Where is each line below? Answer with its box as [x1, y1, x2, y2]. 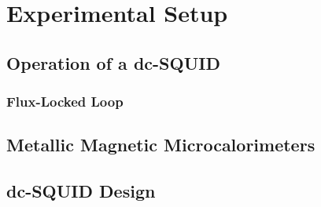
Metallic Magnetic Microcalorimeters [6, 133, 315, 157]
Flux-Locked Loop [6, 92, 124, 111]
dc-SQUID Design [6, 179, 156, 203]
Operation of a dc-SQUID [6, 50, 220, 74]
